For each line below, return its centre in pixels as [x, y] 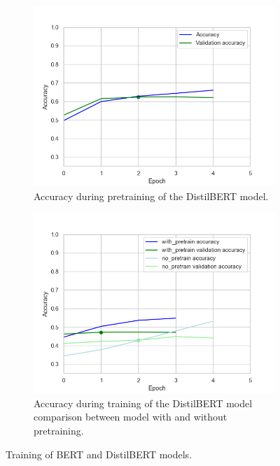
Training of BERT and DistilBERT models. [99, 454]
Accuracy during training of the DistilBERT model [143, 403]
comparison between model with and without [131, 417]
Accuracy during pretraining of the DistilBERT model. [151, 196]
